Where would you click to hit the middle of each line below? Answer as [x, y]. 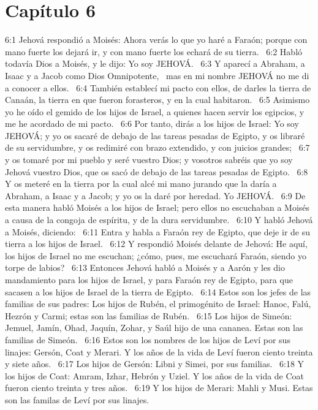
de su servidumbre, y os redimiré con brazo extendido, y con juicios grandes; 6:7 [157, 147]
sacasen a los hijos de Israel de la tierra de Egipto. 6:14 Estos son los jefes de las [158, 291]
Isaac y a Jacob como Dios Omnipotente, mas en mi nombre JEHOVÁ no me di [157, 75]
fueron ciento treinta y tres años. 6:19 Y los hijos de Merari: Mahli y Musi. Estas [159, 388]
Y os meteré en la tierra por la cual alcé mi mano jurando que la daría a [141, 184]
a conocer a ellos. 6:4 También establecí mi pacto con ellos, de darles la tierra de [158, 87]
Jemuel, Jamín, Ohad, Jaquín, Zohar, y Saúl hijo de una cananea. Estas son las [154, 328]
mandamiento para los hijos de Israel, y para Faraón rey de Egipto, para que [149, 279]
